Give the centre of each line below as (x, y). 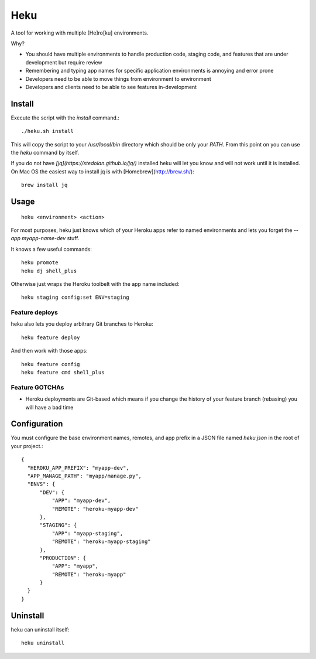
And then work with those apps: (49, 351)
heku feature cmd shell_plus (63, 372)
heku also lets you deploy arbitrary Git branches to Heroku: (82, 324)
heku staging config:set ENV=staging (75, 298)
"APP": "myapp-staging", (87, 533)
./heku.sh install (48, 131)
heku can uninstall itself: (40, 629)
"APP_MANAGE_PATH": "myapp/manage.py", (84, 476)
